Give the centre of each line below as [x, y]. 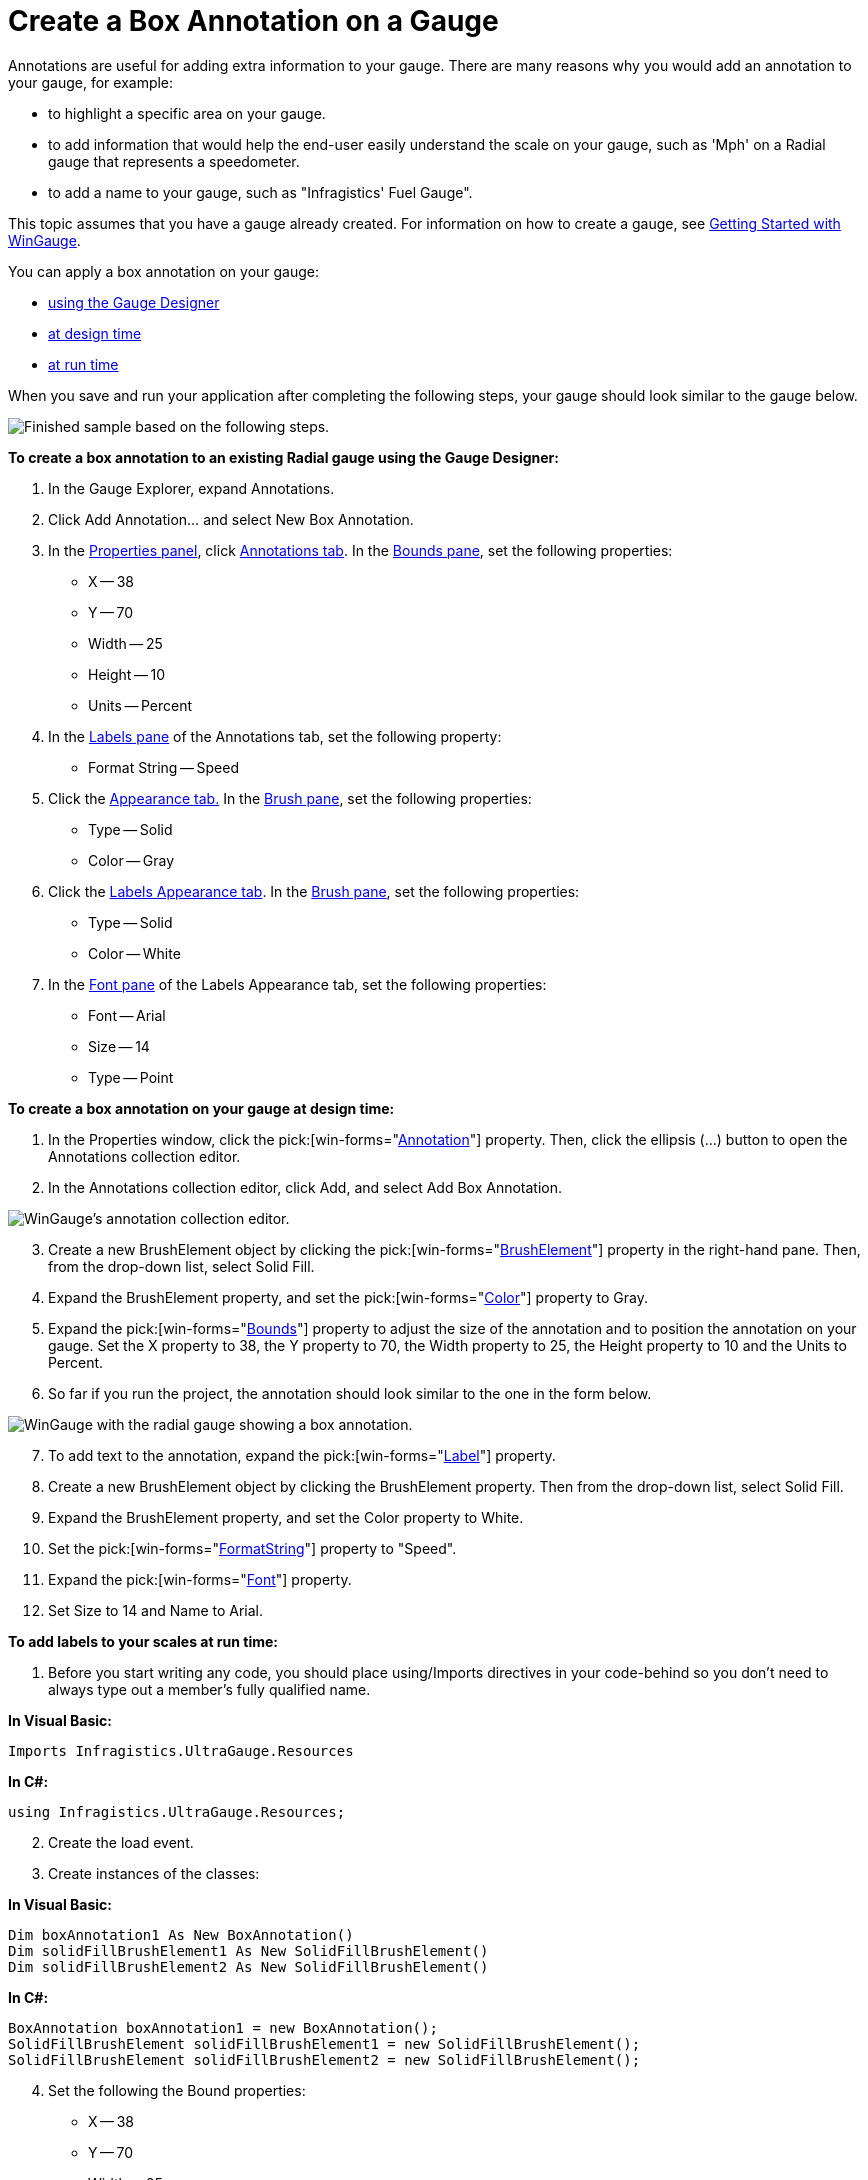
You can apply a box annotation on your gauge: [164, 271]
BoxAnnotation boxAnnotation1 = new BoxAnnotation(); [223, 2027]
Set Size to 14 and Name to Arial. [156, 1610]
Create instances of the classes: [154, 1873]
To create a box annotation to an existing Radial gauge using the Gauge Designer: [283, 457]
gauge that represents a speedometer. [174, 161]
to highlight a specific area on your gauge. [187, 113]
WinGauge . [44, 240]
